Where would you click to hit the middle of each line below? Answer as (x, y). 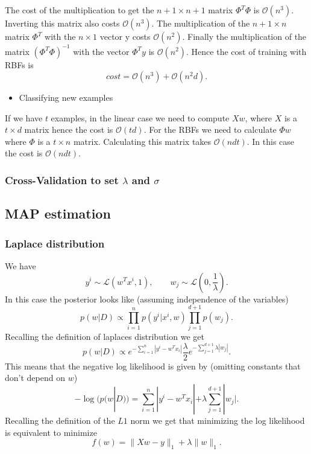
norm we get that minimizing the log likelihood (218, 420)
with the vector (101, 51)
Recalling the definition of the (60, 420)
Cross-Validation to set (62, 180)
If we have (24, 117)
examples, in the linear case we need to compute (140, 117)
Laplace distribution (55, 243)
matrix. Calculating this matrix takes (142, 141)
